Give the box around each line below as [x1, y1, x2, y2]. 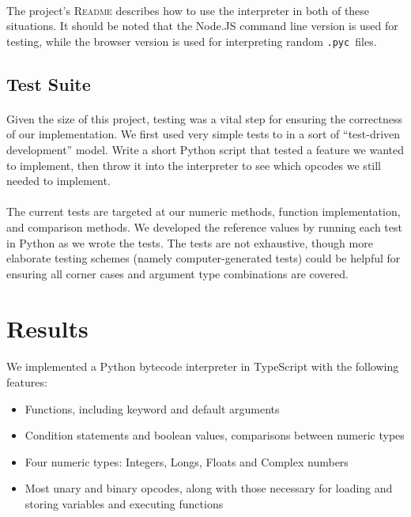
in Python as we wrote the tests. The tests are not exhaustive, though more [6, 234, 373, 251]
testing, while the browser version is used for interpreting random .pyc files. [6, 32, 377, 49]
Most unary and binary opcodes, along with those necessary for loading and [25, 480, 393, 496]
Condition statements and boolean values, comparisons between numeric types [25, 427, 405, 443]
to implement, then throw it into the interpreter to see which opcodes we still [6, 157, 382, 173]
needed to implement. [6, 172, 111, 189]
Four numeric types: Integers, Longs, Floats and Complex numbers [25, 453, 349, 470]
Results [6, 311, 89, 344]
